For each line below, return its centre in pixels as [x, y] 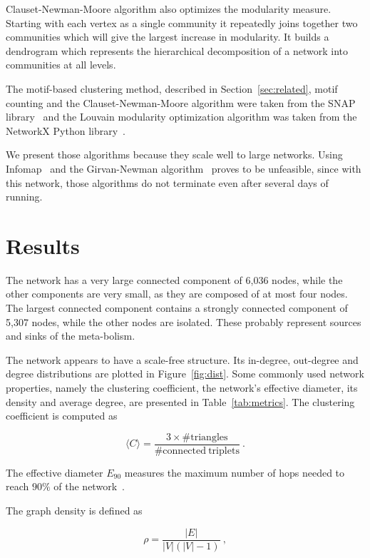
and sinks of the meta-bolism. [71, 336]
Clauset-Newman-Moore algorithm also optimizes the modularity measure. [169, 9]
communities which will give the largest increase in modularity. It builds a [168, 37]
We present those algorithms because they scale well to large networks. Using [174, 154]
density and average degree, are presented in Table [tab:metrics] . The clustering [180, 401]
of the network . [89, 486]
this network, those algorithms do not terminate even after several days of [167, 182]
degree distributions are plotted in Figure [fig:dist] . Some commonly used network [185, 374]
